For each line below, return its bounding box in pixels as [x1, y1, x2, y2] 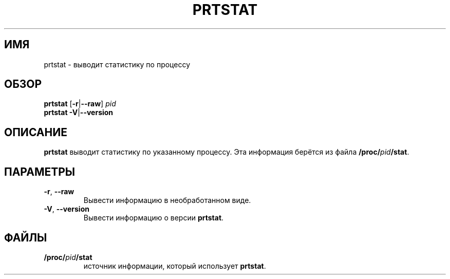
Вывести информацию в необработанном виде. [83, 196, 251, 205]
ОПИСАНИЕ [4, 125, 67, 139]
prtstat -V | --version [44, 108, 114, 117]
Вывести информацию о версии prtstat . [83, 213, 224, 222]
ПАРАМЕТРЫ [4, 165, 76, 178]
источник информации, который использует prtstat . [83, 261, 266, 270]
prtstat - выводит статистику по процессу [44, 60, 191, 69]
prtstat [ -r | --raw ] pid [44, 99, 116, 108]
